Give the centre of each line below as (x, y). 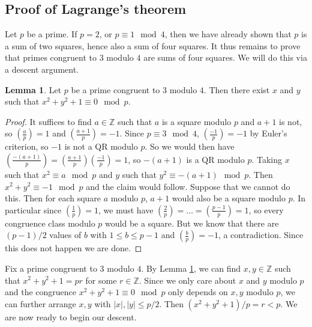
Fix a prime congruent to (51, 268)
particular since (33, 209)
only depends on (198, 292)
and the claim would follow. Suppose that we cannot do (188, 186)
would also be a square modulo (229, 198)
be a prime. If (52, 34)
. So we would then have (190, 146)
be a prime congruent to (115, 89)
